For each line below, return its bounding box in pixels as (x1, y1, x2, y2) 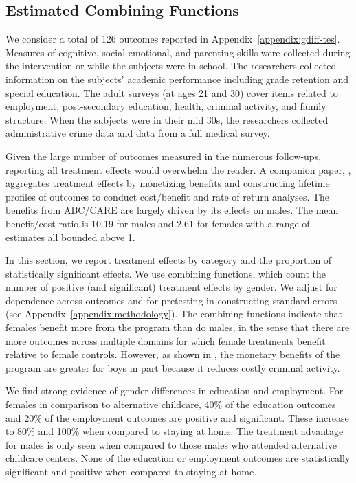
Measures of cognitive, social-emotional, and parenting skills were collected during (5, 45, 351, 59)
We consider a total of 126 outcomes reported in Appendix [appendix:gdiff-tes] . (5, 32, 340, 46)
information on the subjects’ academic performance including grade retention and (5, 71, 348, 86)
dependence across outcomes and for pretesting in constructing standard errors (5, 293, 337, 307)
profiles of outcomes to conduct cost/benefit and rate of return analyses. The (5, 189, 330, 203)
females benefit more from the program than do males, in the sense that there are (5, 320, 350, 335)
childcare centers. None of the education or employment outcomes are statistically (5, 451, 351, 465)
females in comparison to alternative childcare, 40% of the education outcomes (5, 397, 336, 412)
